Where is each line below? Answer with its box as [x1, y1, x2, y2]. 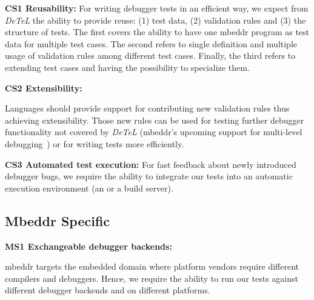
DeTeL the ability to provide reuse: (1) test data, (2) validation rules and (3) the [5, 13, 306, 26]
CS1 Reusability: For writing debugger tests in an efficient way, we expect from [5, 2, 309, 14]
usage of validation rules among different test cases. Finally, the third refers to [5, 49, 296, 62]
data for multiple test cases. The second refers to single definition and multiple [5, 37, 298, 50]
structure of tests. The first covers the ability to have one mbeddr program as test [5, 25, 310, 38]
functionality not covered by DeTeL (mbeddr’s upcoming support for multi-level [5, 125, 302, 138]
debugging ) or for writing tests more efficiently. [5, 137, 184, 150]
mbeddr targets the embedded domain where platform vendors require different [5, 260, 299, 273]
